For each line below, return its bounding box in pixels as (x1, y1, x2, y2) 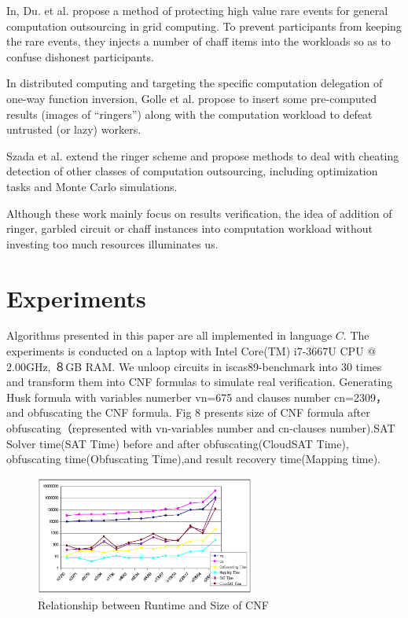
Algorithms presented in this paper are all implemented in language (6, 327, 333, 344)
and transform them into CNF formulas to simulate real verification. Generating (6, 373, 393, 390)
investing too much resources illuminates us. (6, 235, 219, 252)
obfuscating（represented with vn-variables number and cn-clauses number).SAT (6, 420, 395, 436)
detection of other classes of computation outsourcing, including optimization (6, 163, 378, 179)
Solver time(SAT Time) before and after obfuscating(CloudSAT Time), (6, 435, 349, 451)
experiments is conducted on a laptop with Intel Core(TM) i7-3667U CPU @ (6, 343, 377, 359)
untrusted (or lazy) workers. (6, 121, 142, 138)
